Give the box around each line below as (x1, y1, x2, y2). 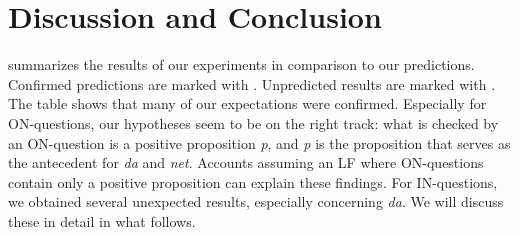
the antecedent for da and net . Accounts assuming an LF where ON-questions (8, 152, 484, 173)
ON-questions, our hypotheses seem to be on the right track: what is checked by (8, 112, 499, 133)
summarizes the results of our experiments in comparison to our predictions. (8, 54, 475, 75)
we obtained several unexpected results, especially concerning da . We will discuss (8, 191, 504, 212)
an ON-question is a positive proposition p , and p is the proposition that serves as (8, 132, 511, 153)
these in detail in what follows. (8, 210, 196, 231)
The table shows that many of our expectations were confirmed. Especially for (8, 93, 487, 114)
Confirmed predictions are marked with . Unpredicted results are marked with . (8, 73, 496, 94)
